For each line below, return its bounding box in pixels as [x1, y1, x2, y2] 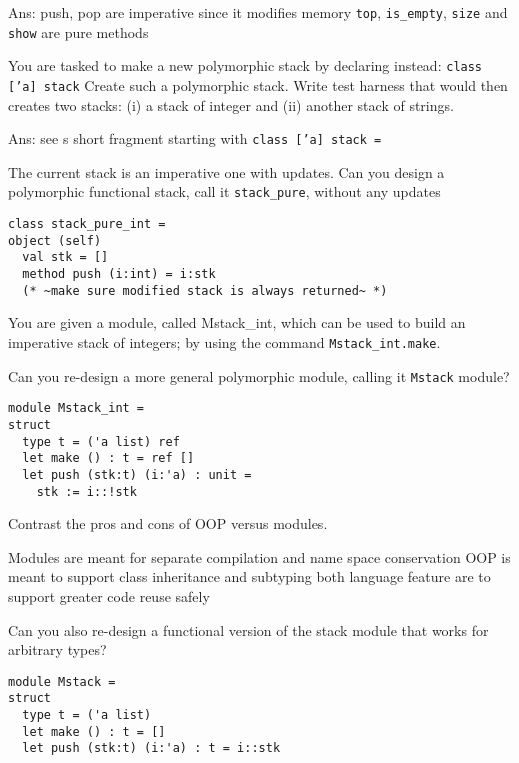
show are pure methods [8, 21, 149, 42]
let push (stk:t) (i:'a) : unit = [22, 467, 252, 482]
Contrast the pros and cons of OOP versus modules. [8, 513, 328, 534]
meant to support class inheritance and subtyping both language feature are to [8, 566, 491, 587]
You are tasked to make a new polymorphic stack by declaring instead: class [8, 55, 483, 76]
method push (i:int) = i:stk [22, 267, 216, 282]
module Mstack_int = [8, 401, 145, 416]
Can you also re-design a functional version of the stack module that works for [8, 619, 489, 640]
